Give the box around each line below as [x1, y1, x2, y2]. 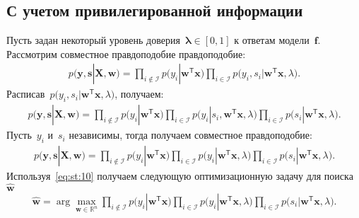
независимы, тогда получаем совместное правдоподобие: [69, 127, 312, 142]
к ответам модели [234, 33, 310, 47]
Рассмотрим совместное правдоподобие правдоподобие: [6, 46, 246, 61]
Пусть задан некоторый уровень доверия [6, 33, 180, 47]
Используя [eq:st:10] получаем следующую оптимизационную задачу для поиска [6, 168, 353, 183]
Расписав [6, 86, 45, 101]
